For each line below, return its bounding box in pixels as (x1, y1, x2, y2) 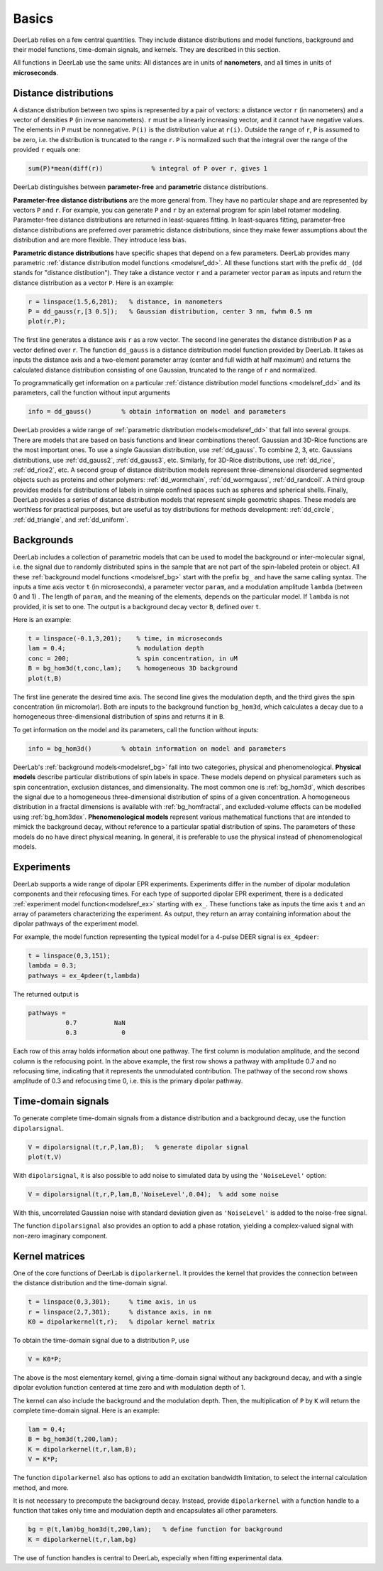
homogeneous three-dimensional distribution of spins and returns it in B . (13, 712, 225, 721)
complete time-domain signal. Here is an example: (13, 1406, 160, 1415)
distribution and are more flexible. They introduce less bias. (13, 235, 187, 245)
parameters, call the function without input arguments (13, 388, 170, 397)
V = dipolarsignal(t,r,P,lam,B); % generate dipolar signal (28, 1143, 249, 1151)
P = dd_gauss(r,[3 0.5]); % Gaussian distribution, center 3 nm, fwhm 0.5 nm (28, 308, 313, 316)
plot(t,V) (28, 1153, 62, 1162)
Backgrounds (13, 534, 74, 546)
